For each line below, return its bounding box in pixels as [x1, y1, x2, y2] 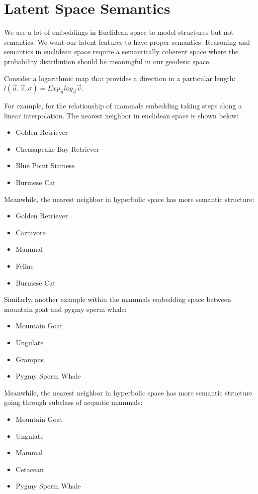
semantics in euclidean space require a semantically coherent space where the [4, 46, 239, 57]
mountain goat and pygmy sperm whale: [4, 303, 127, 314]
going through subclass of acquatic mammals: [4, 397, 143, 407]
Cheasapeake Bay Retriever [15, 143, 99, 154]
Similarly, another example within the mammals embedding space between [4, 294, 231, 304]
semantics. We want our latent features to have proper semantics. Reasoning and [4, 36, 250, 47]
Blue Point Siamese [15, 160, 75, 171]
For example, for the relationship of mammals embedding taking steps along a [4, 100, 242, 111]
